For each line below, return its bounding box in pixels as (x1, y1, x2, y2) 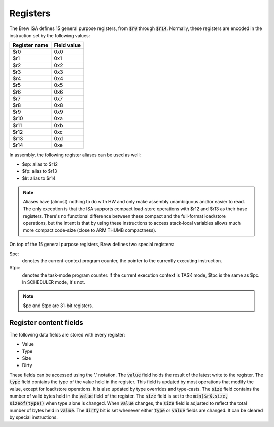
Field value (54, 42, 81, 49)
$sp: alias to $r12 (22, 161, 58, 167)
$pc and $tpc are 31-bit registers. (23, 302, 93, 309)
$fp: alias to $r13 (22, 168, 57, 174)
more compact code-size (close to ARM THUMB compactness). (23, 227, 157, 233)
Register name (12, 42, 48, 49)
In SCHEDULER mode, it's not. (22, 279, 85, 285)
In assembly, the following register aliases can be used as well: (9, 151, 141, 158)
